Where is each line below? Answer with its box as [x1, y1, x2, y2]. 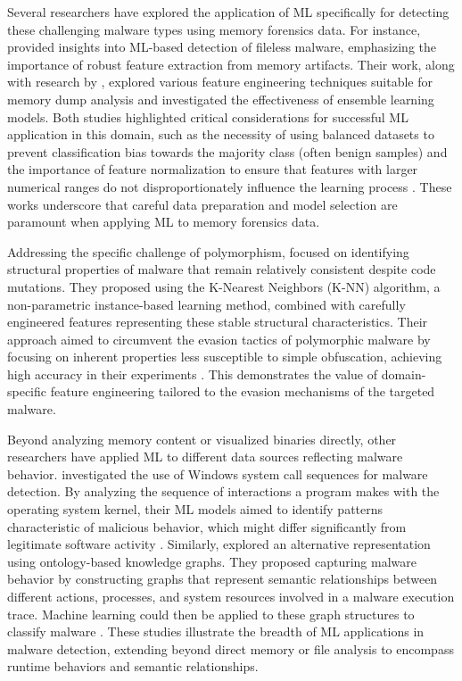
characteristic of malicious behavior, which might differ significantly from [7, 517, 407, 536]
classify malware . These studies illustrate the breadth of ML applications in [7, 622, 425, 641]
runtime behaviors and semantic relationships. [7, 657, 259, 676]
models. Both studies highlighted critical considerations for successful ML [7, 107, 408, 126]
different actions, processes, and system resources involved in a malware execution [7, 587, 455, 605]
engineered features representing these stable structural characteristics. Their [7, 312, 428, 331]
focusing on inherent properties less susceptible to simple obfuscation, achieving [7, 347, 442, 366]
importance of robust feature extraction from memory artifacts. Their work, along [7, 54, 455, 73]
